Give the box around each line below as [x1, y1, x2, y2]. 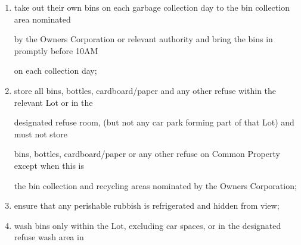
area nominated [14, 12, 71, 25]
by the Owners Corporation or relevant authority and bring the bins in [14, 33, 273, 45]
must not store [14, 127, 68, 140]
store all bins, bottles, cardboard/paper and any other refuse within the [14, 84, 277, 96]
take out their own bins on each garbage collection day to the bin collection [14, 1, 290, 13]
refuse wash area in [14, 231, 84, 243]
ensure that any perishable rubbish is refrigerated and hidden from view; [14, 199, 280, 212]
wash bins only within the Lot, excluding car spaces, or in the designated [14, 219, 281, 231]
